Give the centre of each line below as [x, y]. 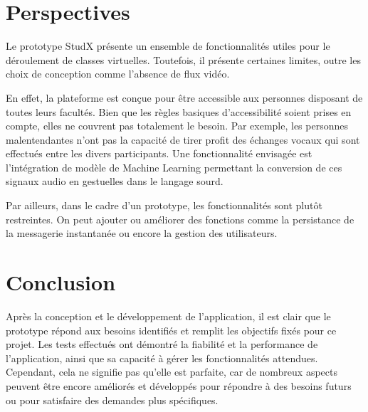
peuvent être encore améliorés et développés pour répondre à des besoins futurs [179, 385]
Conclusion [61, 282]
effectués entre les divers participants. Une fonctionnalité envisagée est [159, 153]
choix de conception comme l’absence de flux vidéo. [118, 74]
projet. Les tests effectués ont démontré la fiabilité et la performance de [162, 344]
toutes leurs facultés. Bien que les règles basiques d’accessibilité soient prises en [179, 111]
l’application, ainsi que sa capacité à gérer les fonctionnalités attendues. [162, 358]
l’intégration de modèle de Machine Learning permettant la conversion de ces [174, 167]
